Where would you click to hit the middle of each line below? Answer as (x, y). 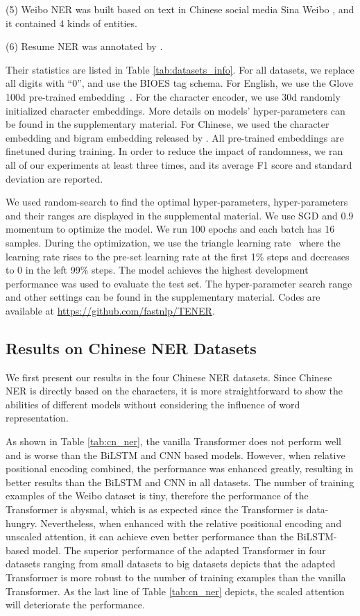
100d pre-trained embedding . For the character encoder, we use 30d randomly (173, 96)
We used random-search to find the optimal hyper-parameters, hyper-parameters (177, 202)
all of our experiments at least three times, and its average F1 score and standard (179, 164)
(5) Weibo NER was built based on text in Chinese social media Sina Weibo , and (180, 9)
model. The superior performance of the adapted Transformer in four (179, 550)
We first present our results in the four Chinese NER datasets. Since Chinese (169, 377)
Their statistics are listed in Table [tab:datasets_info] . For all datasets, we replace (180, 69)
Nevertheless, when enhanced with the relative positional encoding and (191, 523)
